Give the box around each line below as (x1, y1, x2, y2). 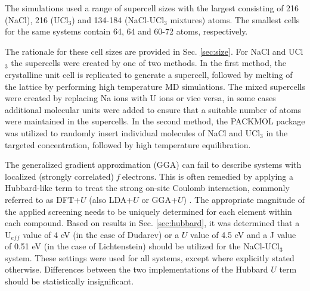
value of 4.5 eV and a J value (190, 228, 296, 240)
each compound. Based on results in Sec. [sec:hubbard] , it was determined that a (5, 217, 300, 229)
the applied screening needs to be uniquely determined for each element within (5, 205, 292, 217)
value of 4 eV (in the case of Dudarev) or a (23, 228, 179, 240)
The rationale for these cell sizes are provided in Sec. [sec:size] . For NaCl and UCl (5, 45, 303, 57)
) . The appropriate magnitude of (183, 193, 305, 205)
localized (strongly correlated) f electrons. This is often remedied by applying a (5, 170, 293, 182)
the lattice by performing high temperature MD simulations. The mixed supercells (5, 80, 305, 92)
